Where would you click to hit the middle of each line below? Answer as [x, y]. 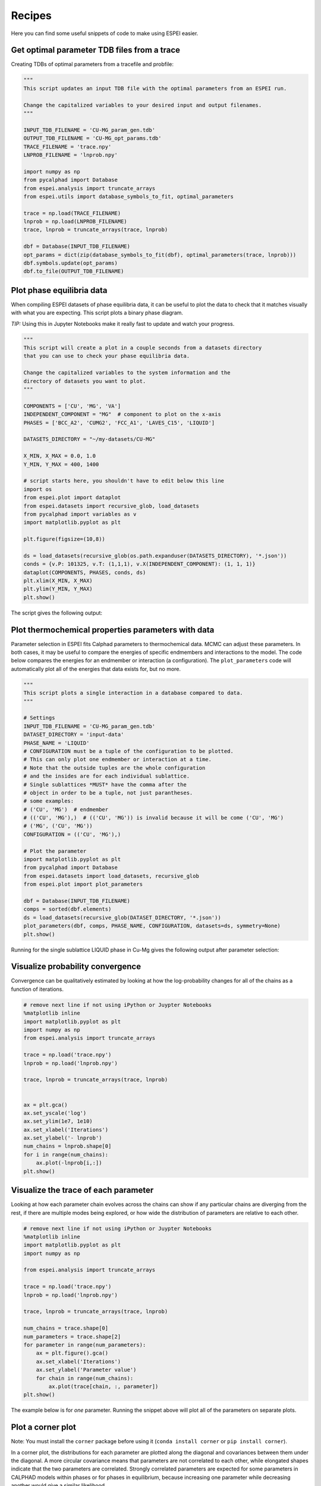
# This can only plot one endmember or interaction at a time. [118, 760]
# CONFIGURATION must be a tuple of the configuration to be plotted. [129, 751]
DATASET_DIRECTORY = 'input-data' [74, 735]
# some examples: [49, 801]
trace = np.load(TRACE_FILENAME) [72, 213]
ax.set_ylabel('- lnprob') [63, 1138]
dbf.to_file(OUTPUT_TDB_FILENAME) [74, 271]
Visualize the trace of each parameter [82, 1190]
